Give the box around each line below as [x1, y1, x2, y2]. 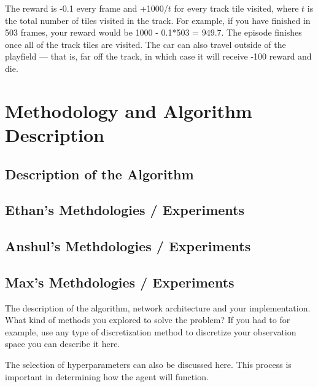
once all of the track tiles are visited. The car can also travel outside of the [5, 37, 286, 50]
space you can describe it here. [5, 337, 120, 350]
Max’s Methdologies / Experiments [5, 272, 235, 291]
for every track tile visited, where [174, 2, 299, 14]
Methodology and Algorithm [5, 98, 252, 123]
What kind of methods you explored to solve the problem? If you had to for [5, 313, 290, 326]
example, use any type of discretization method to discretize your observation [5, 325, 297, 338]
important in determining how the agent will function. [5, 370, 209, 383]
